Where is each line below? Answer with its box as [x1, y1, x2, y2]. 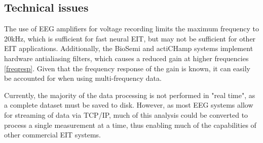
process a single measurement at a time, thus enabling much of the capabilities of [4, 119, 256, 130]
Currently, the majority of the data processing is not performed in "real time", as [4, 89, 255, 100]
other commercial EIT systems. [4, 129, 101, 140]
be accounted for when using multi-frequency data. [4, 73, 162, 83]
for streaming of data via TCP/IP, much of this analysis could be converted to [4, 109, 248, 120]
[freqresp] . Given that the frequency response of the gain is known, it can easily [4, 63, 250, 73]
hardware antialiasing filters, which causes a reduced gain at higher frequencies [4, 53, 249, 63]
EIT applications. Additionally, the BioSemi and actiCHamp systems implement [4, 43, 253, 54]
